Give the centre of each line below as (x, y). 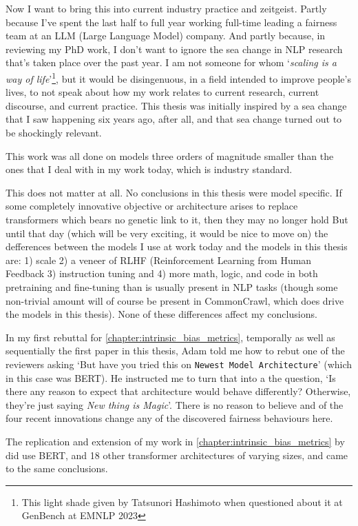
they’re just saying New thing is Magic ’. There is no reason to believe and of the (175, 404)
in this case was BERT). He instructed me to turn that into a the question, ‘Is (171, 377)
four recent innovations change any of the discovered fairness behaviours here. (169, 418)
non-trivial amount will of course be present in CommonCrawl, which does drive (175, 300)
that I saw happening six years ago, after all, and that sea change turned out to (174, 119)
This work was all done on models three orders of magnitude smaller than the (170, 155)
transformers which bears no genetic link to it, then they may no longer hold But (177, 219)
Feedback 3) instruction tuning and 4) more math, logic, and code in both (162, 273)
